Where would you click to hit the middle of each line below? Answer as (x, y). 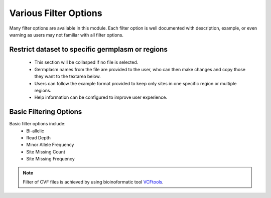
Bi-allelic (35, 131)
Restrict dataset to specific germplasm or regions (88, 49)
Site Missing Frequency (50, 159)
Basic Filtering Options (46, 112)
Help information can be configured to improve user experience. (101, 97)
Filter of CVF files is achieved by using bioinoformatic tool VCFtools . (93, 182)
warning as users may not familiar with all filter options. (66, 35)
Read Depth (39, 137)
